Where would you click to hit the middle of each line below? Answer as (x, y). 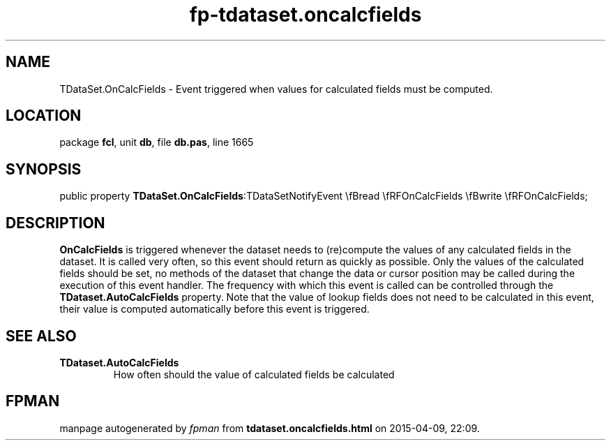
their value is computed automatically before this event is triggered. (214, 309)
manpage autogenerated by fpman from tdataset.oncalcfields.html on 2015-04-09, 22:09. (270, 428)
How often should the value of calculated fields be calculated (254, 374)
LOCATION (44, 116)
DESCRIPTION (55, 223)
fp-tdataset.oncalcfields (305, 15)
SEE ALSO (41, 336)
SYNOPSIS (44, 169)
